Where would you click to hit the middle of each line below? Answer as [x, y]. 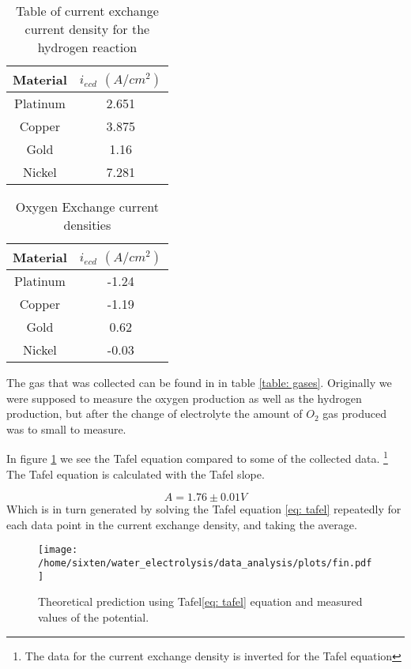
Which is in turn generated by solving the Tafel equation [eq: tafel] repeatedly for [204, 509]
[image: [58, 550]
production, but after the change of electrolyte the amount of [155, 413]
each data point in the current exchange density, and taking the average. [182, 524]
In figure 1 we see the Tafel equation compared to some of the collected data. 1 [197, 457]
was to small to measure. [66, 428]
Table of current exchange [87, 11]
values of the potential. [94, 616]
